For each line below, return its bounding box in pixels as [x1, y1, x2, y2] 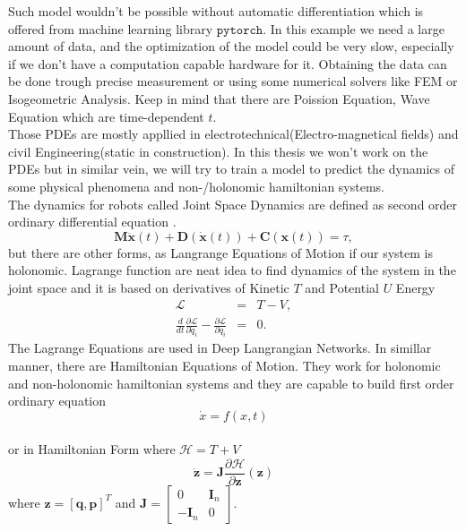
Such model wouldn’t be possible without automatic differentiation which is [8, 2, 424, 20]
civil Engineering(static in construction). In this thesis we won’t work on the [8, 141, 428, 160]
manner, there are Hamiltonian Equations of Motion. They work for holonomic [8, 355, 441, 374]
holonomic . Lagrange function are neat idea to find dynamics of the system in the [8, 261, 456, 279]
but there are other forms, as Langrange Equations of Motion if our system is [8, 243, 433, 261]
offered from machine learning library [8, 19, 213, 38]
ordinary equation [8, 391, 107, 410]
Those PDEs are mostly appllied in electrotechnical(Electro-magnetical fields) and [8, 124, 459, 143]
